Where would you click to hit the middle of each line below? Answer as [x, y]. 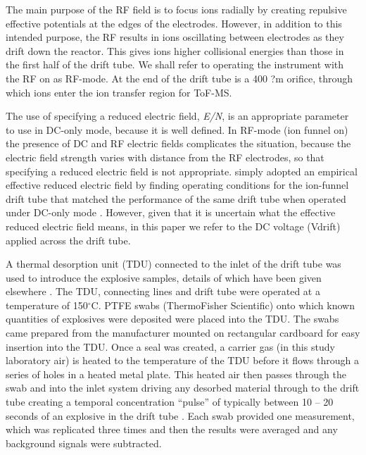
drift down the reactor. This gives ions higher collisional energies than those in [175, 50]
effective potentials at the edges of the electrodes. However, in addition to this [174, 23]
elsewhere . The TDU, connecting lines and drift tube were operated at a [163, 291]
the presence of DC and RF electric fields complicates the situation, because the [178, 143]
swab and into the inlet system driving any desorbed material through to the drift [183, 388]
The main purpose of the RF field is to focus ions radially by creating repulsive [176, 9]
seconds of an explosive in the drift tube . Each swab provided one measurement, [180, 415]
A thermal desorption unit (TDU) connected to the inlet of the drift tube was [173, 264]
